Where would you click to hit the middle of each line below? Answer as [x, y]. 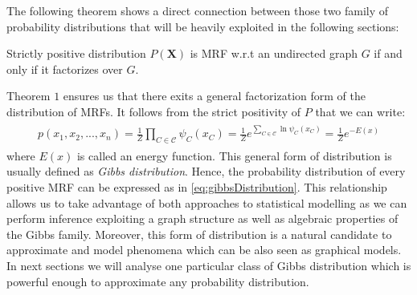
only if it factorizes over [65, 69]
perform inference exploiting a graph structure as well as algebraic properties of [202, 218]
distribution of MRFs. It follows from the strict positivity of [154, 111]
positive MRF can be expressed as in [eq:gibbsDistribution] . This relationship [197, 187]
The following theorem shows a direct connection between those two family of [198, 10]
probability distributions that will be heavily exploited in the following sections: [203, 26]
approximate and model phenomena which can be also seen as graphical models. [204, 250]
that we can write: [360, 111]
